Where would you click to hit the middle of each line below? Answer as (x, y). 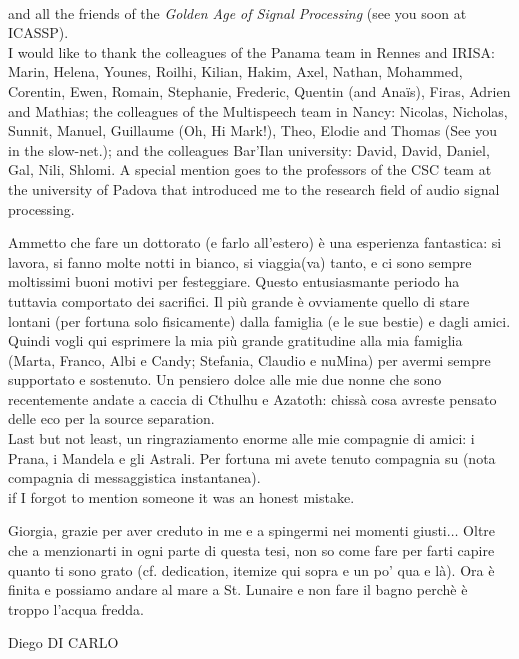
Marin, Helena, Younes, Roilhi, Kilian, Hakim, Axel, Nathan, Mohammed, (235, 71)
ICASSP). (38, 32)
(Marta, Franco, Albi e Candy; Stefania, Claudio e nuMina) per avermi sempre (249, 359)
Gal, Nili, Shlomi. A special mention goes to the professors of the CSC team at (250, 169)
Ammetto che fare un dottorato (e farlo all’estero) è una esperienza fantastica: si (255, 242)
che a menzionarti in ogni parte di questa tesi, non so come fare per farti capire (251, 550)
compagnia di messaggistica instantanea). (134, 477)
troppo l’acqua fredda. (76, 608)
